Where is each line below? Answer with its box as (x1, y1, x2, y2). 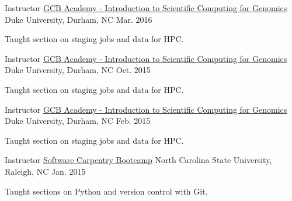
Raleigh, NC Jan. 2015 (5, 165, 86, 177)
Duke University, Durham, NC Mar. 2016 (5, 13, 152, 25)
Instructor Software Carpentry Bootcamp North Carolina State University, (5, 154, 272, 166)
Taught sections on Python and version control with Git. (5, 185, 208, 197)
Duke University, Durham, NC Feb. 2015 (5, 115, 151, 127)
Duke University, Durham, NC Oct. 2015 (5, 64, 151, 76)
